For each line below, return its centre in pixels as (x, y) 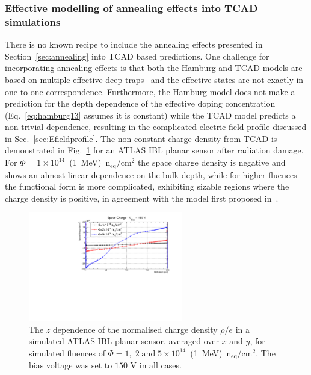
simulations (33, 21)
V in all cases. (156, 365)
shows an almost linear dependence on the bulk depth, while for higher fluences (151, 174)
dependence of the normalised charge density (135, 329)
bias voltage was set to (71, 365)
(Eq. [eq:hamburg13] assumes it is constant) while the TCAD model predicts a (150, 115)
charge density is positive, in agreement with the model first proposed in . (142, 198)
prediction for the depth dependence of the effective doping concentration (140, 103)
